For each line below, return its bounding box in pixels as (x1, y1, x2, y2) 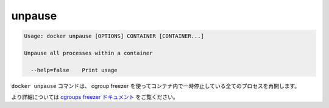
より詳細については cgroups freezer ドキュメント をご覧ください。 (11, 93, 179, 101)
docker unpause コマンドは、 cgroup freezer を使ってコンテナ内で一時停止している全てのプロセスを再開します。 (11, 82, 300, 89)
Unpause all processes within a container (24, 49, 153, 56)
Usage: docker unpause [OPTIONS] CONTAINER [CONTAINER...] (24, 33, 204, 39)
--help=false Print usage (30, 67, 118, 73)
